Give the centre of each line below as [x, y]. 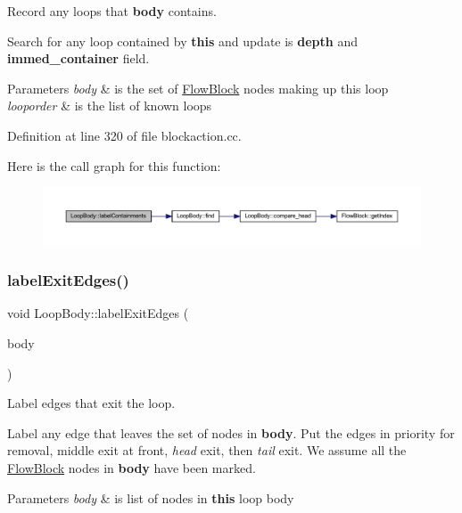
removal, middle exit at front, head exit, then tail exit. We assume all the [207, 450]
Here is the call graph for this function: [114, 165]
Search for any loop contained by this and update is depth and [182, 41]
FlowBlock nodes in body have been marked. [132, 467]
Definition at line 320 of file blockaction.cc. [124, 135]
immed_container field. [78, 58]
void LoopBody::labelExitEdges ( [98, 313]
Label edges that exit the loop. [91, 403]
